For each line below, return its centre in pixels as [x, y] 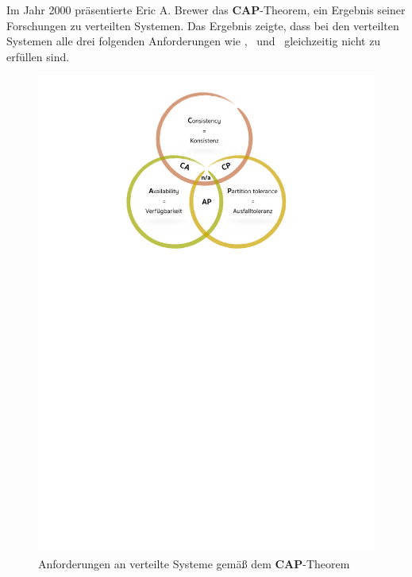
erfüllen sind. [38, 56]
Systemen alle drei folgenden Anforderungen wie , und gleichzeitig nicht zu [194, 41]
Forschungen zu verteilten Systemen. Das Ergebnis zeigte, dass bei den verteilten [203, 25]
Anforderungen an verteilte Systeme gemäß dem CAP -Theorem [194, 563]
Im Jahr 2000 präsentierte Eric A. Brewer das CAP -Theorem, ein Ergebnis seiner [206, 10]
